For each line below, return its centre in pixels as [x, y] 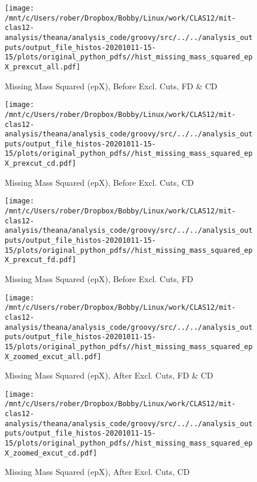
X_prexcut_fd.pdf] [40, 260]
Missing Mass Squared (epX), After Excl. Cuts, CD [97, 472]
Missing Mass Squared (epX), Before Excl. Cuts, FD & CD [111, 86]
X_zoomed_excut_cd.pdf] [51, 453]
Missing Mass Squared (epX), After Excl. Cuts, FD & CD [109, 375]
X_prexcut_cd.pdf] [40, 164]
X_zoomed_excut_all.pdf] [53, 357]
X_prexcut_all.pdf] [43, 67]
